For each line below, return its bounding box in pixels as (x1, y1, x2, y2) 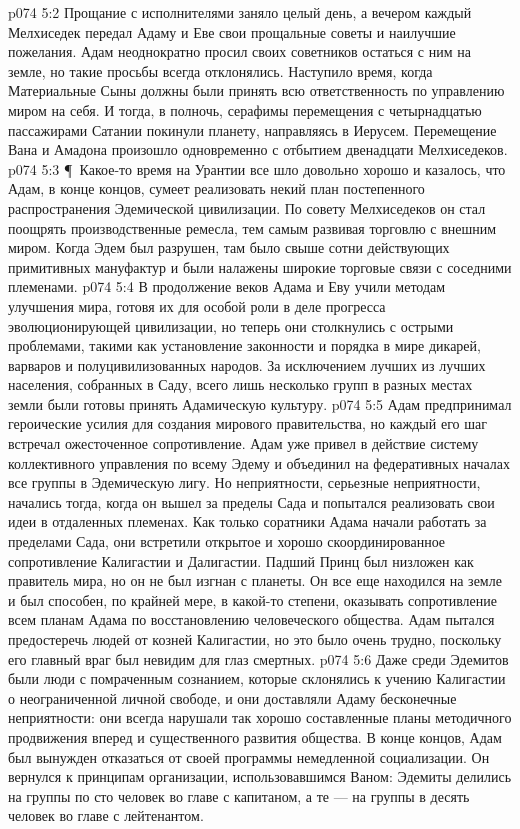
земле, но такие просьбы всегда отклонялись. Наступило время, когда (8, 60, 433, 81)
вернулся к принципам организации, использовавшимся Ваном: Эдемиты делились (8, 766, 512, 787)
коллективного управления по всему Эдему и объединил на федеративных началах (8, 452, 511, 473)
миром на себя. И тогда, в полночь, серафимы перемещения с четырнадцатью (8, 99, 482, 120)
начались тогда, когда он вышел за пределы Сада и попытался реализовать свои (8, 491, 495, 512)
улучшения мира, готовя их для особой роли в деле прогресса (8, 295, 386, 316)
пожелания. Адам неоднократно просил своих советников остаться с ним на (8, 41, 471, 62)
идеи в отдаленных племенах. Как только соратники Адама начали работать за (8, 511, 487, 532)
